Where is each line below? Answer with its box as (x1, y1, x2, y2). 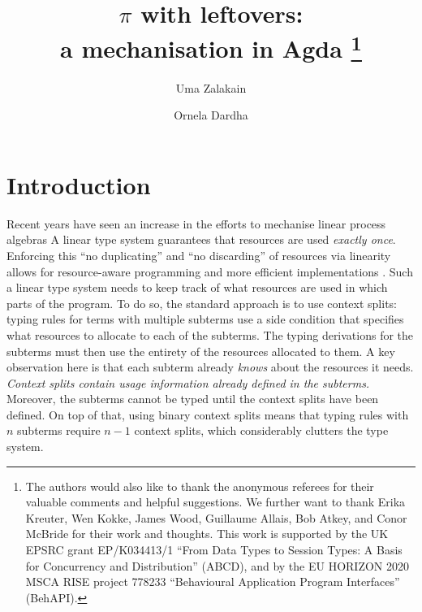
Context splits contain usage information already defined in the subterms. (6, 374, 370, 391)
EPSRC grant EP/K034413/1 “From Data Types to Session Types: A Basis (25, 541, 403, 558)
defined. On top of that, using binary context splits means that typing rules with (6, 406, 409, 423)
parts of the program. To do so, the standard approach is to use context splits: (6, 294, 398, 311)
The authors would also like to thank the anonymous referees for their (25, 477, 374, 494)
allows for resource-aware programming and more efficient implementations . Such (6, 263, 413, 280)
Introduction (6, 167, 151, 201)
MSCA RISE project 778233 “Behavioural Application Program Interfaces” (25, 573, 400, 590)
